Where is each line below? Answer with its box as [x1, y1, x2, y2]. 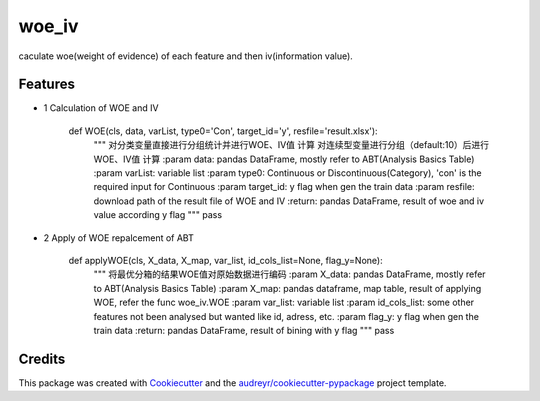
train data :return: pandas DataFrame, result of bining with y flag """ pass [93, 324, 395, 336]
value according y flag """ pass [93, 209, 223, 221]
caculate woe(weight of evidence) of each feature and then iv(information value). [18, 50, 354, 62]
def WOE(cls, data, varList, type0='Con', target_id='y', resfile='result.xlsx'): [68, 125, 379, 137]
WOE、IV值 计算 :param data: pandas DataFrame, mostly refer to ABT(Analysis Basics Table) [93, 153, 475, 165]
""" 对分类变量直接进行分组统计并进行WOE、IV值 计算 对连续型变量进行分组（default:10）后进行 [93, 139, 490, 151]
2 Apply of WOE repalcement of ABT [43, 231, 195, 244]
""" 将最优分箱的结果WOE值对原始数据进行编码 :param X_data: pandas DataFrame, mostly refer [93, 268, 486, 280]
